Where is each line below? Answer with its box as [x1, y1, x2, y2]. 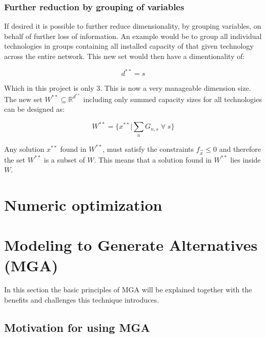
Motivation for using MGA [4, 320, 150, 335]
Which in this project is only [4, 83, 94, 93]
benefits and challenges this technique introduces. [4, 294, 159, 305]
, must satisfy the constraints [103, 143, 194, 154]
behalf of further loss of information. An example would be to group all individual [4, 30, 262, 41]
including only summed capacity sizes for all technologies [83, 93, 262, 104]
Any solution [4, 143, 45, 154]
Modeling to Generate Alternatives [4, 234, 258, 255]
